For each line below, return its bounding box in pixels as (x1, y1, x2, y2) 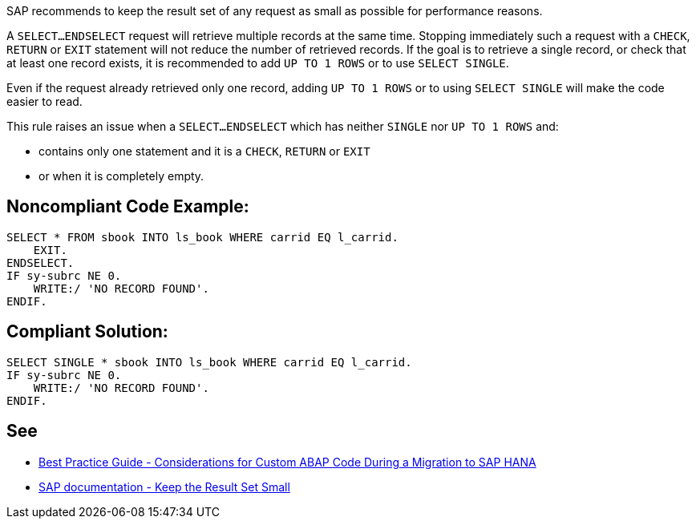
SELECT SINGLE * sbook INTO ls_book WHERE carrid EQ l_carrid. (6, 355, 412, 369)
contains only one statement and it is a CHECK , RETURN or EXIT (38, 144, 370, 158)
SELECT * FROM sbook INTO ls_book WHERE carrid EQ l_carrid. (6, 230, 399, 244)
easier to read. (6, 95, 83, 108)
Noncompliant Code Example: (6, 196, 249, 217)
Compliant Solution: (6, 321, 168, 342)
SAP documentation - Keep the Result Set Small (38, 479, 290, 494)
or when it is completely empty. (38, 169, 204, 183)
